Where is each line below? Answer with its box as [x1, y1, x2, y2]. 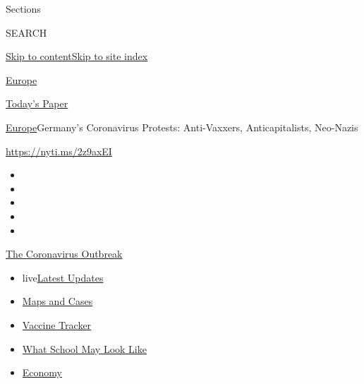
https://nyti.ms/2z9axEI [6, 143, 112, 158]
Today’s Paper [6, 96, 68, 111]
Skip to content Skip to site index [6, 49, 148, 64]
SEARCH [6, 25, 47, 40]
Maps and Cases [22, 294, 93, 308]
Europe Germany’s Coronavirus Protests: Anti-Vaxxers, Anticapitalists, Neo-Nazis [6, 119, 358, 134]
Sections [6, 1, 41, 16]
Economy [22, 365, 62, 380]
